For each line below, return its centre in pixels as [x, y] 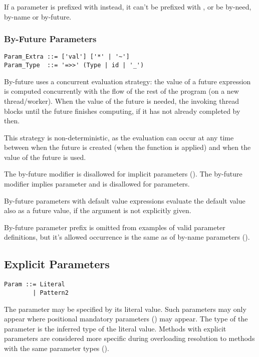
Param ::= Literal [35, 285]
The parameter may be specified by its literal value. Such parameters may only [125, 309]
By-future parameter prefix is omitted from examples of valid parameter [115, 227]
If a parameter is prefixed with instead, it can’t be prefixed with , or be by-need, [128, 7]
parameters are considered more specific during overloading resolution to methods [129, 338]
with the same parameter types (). [57, 348]
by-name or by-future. [38, 16]
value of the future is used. [45, 157]
